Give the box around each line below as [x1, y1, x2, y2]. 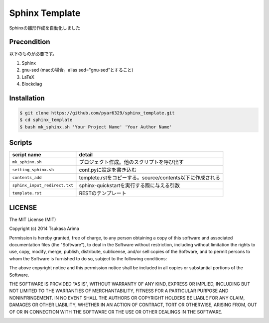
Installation [9, 94, 45, 102]
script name [12, 151, 42, 158]
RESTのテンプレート [79, 190, 127, 197]
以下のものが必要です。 [9, 51, 57, 57]
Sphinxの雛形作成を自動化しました [9, 25, 81, 31]
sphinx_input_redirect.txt [12, 182, 74, 188]
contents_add [12, 175, 42, 180]
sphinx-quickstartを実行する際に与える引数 [79, 182, 180, 189]
